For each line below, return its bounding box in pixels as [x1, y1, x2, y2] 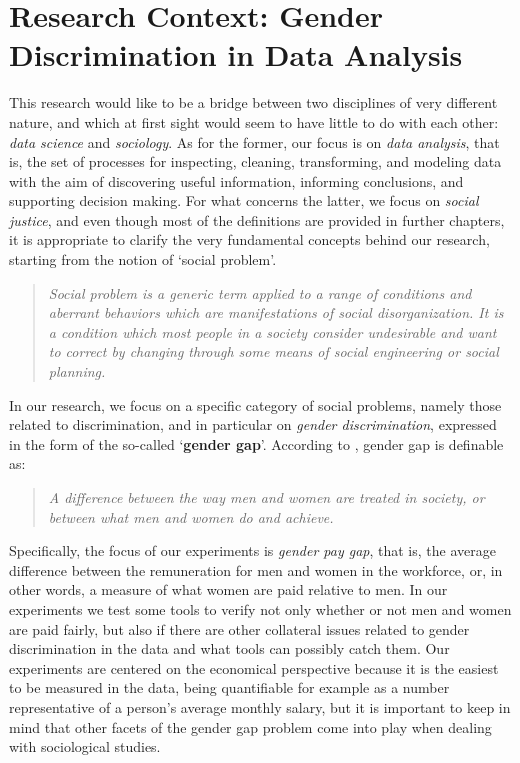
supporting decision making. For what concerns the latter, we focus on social [9, 190, 479, 211]
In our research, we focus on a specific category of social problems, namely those [9, 394, 502, 415]
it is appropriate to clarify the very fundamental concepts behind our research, [9, 229, 490, 250]
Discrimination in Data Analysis [9, 34, 463, 75]
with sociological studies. [9, 736, 161, 757]
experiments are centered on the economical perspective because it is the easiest [9, 657, 499, 678]
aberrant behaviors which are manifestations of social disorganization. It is [48, 302, 504, 323]
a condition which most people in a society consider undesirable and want [48, 321, 497, 342]
